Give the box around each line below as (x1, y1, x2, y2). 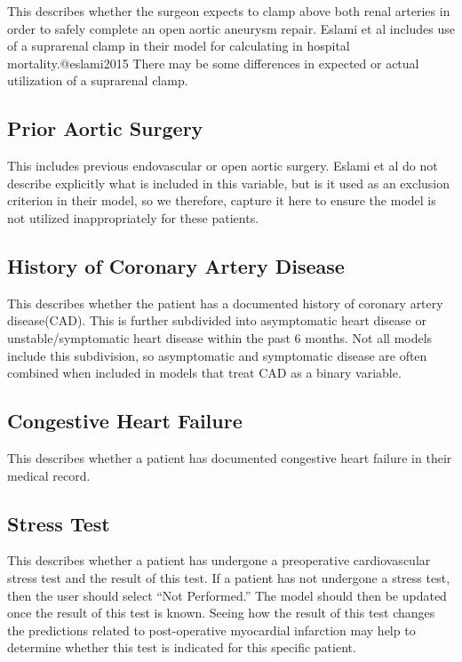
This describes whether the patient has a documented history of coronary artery (7, 293, 443, 312)
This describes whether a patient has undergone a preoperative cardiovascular (7, 551, 431, 570)
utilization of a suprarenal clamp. (7, 71, 188, 90)
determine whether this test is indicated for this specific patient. (7, 638, 356, 657)
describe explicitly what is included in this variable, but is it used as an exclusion (7, 173, 450, 192)
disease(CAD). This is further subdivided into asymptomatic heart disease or (7, 311, 426, 330)
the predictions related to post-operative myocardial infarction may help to (7, 620, 416, 639)
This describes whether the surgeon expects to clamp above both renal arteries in (7, 2, 450, 20)
